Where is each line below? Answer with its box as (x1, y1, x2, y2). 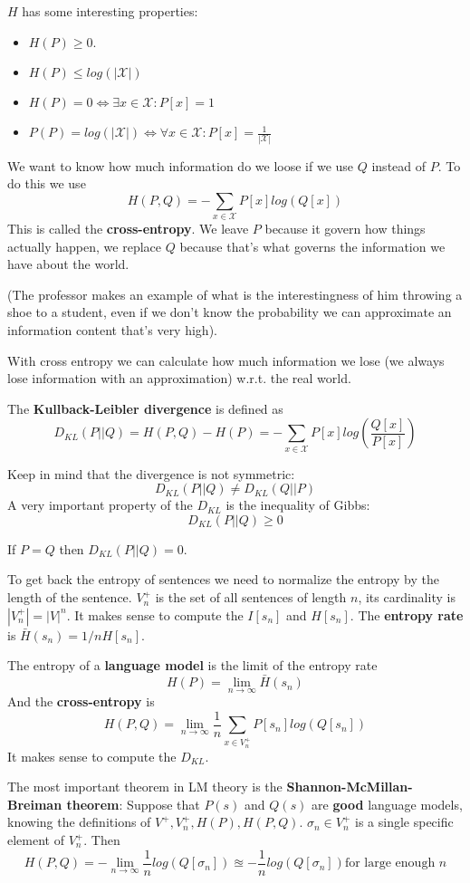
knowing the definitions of (7, 812, 151, 831)
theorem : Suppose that (66, 794, 200, 813)
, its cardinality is (358, 588, 456, 607)
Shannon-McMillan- (286, 777, 413, 796)
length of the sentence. (7, 588, 132, 607)
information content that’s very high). (7, 320, 217, 339)
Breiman (7, 794, 62, 813)
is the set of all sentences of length (155, 588, 347, 607)
